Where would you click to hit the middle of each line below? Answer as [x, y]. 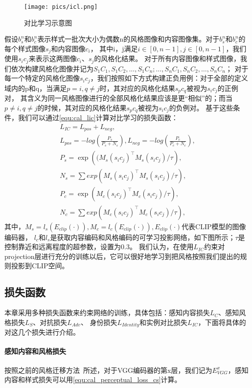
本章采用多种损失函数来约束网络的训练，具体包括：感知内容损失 [107, 313]
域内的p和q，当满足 [36, 88]
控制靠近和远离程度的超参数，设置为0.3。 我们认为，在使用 [99, 247]
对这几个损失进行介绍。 [42, 332]
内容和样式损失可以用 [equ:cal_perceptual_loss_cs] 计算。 [93, 379]
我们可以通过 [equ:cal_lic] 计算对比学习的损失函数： [98, 118]
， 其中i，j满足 [114, 48]
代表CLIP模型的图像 [214, 226]
